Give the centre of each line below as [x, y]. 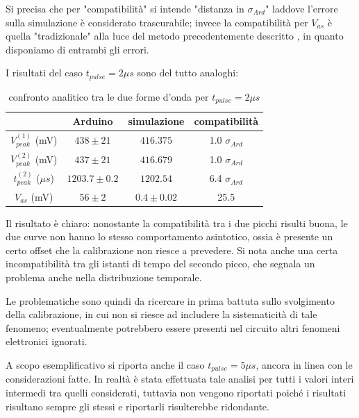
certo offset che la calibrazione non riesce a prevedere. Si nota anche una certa [172, 250]
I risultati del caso [44, 73]
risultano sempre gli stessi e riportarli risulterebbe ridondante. [137, 406]
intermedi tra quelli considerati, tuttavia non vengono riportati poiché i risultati [176, 393]
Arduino [93, 121]
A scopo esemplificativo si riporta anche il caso [105, 365]
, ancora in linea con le [304, 365]
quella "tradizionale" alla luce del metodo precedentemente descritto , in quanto [175, 36]
